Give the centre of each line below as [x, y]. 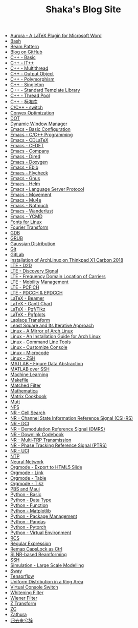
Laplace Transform [30, 320]
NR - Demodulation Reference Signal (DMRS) [58, 429]
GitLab [17, 254]
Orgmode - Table [28, 478]
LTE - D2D [21, 266]
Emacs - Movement [31, 195]
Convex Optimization [32, 113]
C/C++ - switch [27, 107]
